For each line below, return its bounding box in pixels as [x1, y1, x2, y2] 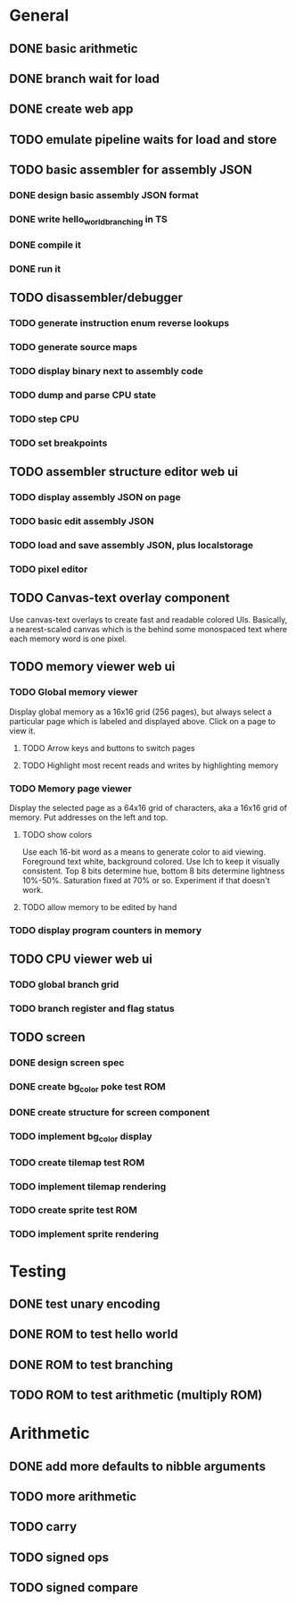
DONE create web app [9, 102, 134, 117]
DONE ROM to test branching [9, 1357, 174, 1372]
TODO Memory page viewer [9, 782, 132, 795]
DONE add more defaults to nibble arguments [9, 1458, 266, 1474]
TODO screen [9, 1030, 86, 1045]
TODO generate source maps [9, 341, 138, 354]
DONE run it [9, 263, 62, 275]
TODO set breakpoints [9, 437, 108, 449]
